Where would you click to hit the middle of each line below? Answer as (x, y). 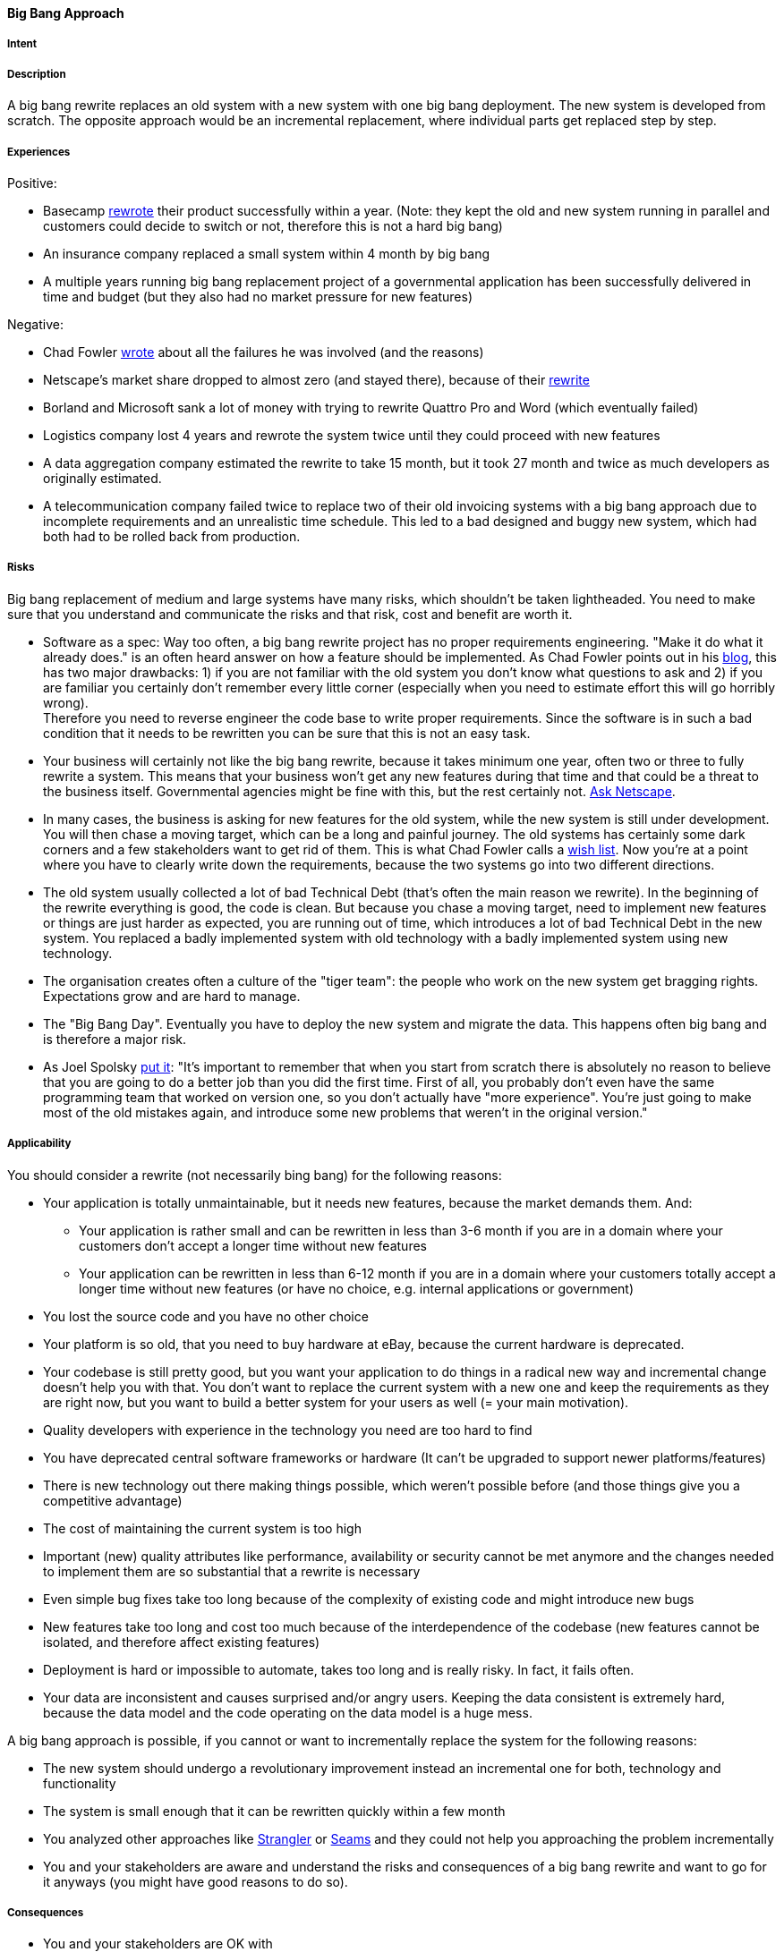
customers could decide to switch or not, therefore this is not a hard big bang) (273, 225)
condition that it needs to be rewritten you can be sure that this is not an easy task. (287, 733)
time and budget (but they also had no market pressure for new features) (258, 296)
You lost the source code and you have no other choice (206, 1316)
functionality (80, 1783)
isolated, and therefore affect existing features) (182, 1642)
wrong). (66, 702)
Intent (22, 44)
